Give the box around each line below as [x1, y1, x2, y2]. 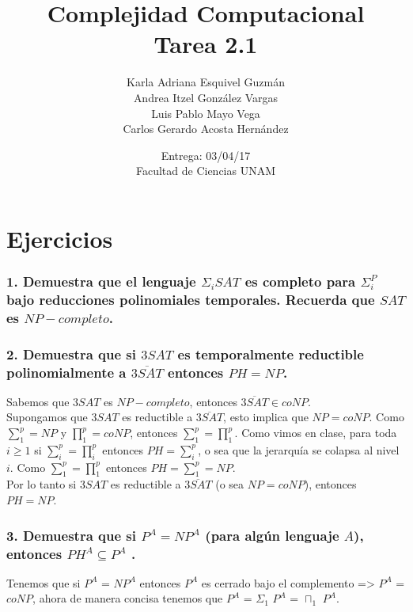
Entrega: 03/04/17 [161, 146, 251, 163]
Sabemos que [6, 393, 70, 409]
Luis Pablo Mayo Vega [151, 105, 260, 121]
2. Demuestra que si [6, 344, 136, 363]
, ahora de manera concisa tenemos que [32, 590, 223, 606]
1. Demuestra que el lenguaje [6, 271, 196, 291]
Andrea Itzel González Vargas [133, 89, 278, 105]
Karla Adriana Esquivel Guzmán [127, 74, 285, 90]
